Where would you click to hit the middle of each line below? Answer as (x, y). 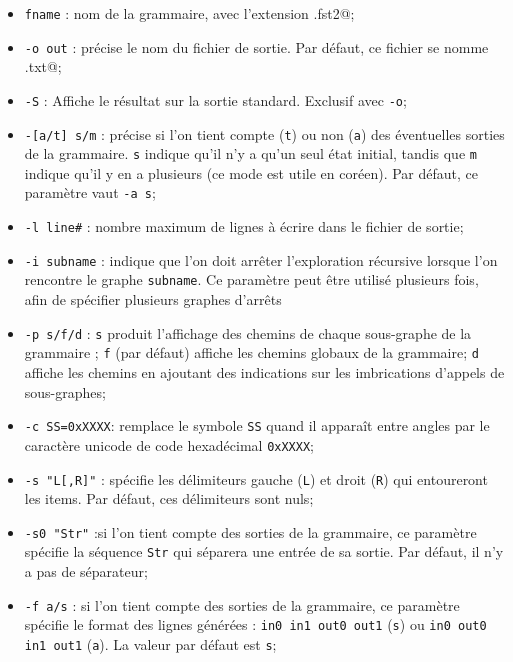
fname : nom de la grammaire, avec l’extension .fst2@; (189, 13)
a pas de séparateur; (86, 571)
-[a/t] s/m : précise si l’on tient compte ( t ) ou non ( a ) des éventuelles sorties (264, 133)
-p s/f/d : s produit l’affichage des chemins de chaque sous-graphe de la (248, 332)
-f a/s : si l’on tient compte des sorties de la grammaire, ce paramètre (242, 604)
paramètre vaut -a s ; (90, 192)
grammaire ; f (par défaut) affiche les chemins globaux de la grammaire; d (251, 352)
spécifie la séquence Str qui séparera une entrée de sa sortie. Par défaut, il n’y (264, 551)
